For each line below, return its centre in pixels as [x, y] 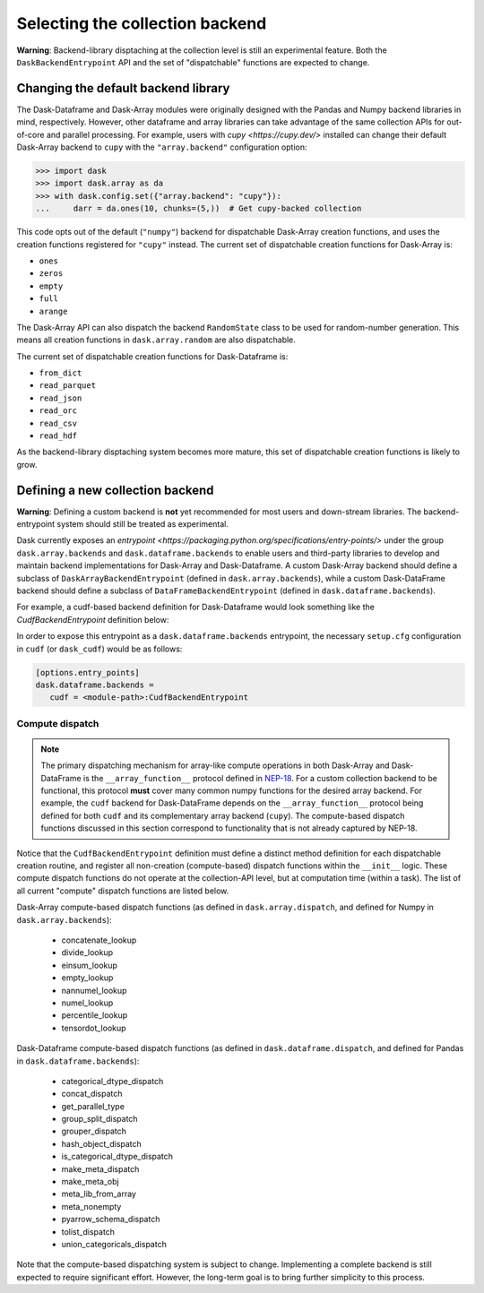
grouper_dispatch [94, 1131]
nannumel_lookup [94, 990]
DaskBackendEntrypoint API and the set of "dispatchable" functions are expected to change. [193, 62]
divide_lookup [87, 953]
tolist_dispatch [88, 1231]
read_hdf [58, 436]
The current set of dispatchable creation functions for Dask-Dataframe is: [152, 356]
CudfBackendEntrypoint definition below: [93, 619]
